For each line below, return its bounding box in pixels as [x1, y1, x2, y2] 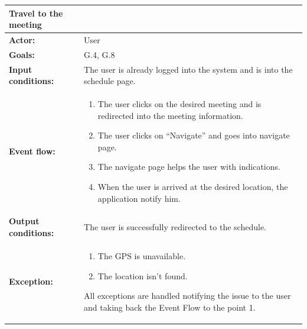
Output [9, 215, 40, 227]
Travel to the [9, 7, 63, 19]
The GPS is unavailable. [97, 249, 186, 262]
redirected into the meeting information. [97, 109, 243, 121]
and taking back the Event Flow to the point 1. [84, 301, 256, 313]
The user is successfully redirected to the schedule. [84, 221, 266, 233]
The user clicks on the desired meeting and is [97, 98, 262, 110]
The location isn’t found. [97, 269, 188, 282]
